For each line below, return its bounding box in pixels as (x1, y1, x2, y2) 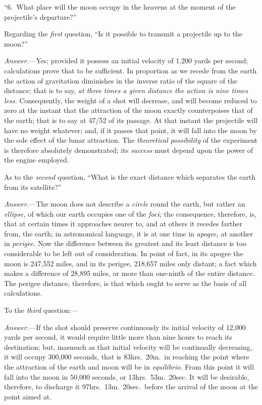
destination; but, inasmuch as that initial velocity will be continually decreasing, (4, 341, 252, 352)
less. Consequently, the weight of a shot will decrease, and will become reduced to (4, 95, 257, 105)
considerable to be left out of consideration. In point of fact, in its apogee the (4, 248, 243, 259)
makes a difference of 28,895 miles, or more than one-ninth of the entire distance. (4, 268, 255, 278)
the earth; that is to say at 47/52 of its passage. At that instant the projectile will (4, 114, 258, 125)
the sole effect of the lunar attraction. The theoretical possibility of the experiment (4, 135, 257, 145)
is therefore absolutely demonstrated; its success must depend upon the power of (4, 144, 253, 155)
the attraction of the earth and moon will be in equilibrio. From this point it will (4, 361, 254, 372)
